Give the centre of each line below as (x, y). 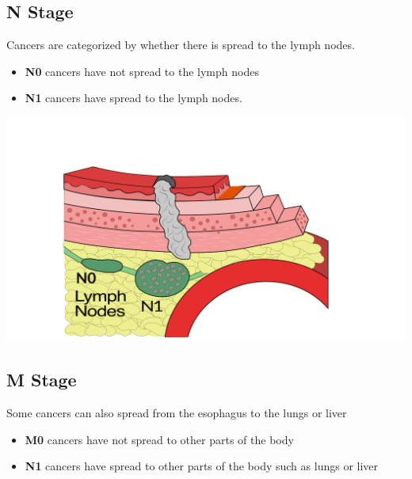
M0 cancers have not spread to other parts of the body (159, 439)
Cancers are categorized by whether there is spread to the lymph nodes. (181, 45)
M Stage (42, 380)
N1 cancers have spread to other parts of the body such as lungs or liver (202, 466)
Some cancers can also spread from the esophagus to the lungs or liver (177, 413)
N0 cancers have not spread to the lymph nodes (142, 71)
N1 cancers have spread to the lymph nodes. (134, 98)
